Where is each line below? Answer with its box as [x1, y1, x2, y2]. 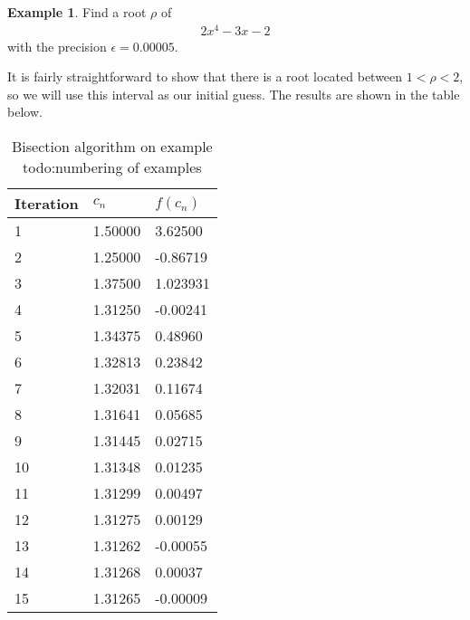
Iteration [14, 193, 79, 215]
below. [7, 102, 43, 121]
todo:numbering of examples [23, 157, 202, 178]
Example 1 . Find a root [7, 3, 147, 21]
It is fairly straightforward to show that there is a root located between [7, 67, 403, 86]
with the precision [7, 36, 107, 55]
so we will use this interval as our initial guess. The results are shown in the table [7, 84, 460, 103]
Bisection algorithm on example [12, 136, 213, 157]
